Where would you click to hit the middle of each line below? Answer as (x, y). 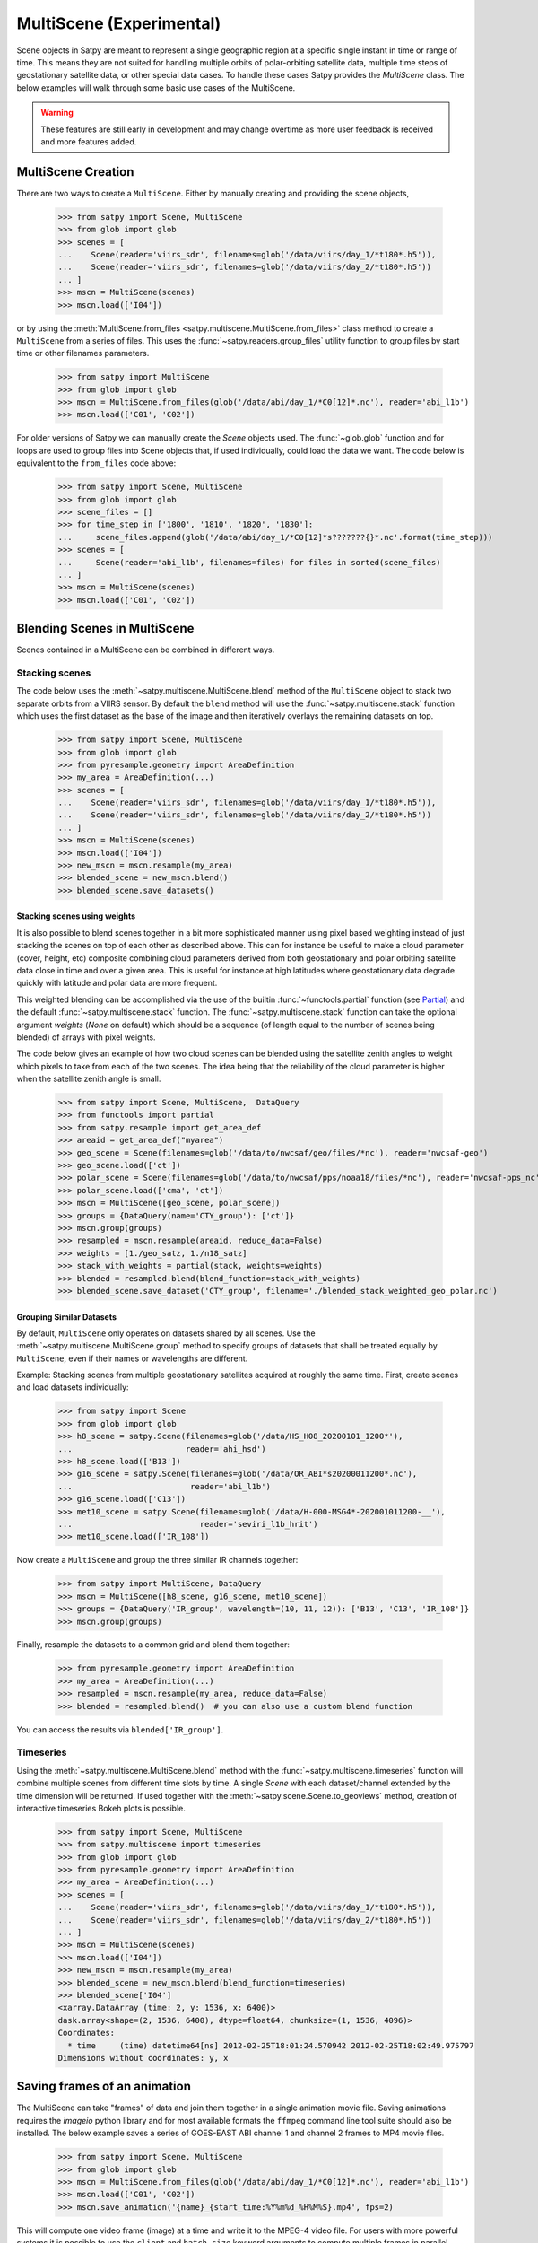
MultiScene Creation (75, 172)
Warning (57, 113)
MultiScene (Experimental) (119, 23)
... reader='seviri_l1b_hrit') (188, 1524)
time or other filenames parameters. (83, 353)
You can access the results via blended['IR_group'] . (120, 1729)
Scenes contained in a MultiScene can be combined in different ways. (146, 650)
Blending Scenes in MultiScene (105, 628)
